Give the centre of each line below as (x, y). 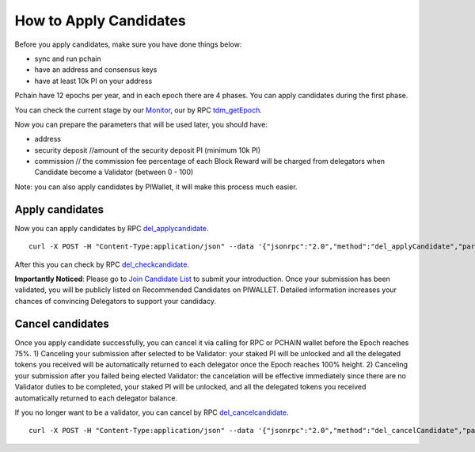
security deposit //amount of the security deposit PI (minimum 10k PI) (148, 150)
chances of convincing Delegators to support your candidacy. (116, 301)
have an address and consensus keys (96, 70)
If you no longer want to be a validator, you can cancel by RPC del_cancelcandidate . (152, 412)
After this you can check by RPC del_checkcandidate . (102, 264)
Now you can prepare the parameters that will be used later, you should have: (141, 124)
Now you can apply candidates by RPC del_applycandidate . (112, 228)
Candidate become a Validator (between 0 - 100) (114, 172)
